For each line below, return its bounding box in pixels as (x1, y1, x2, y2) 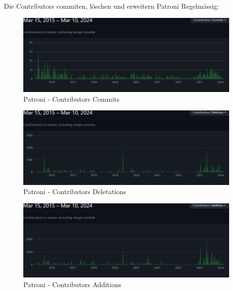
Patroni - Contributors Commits (23, 93, 120, 104)
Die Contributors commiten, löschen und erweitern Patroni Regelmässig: (4, 1, 219, 11)
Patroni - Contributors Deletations (23, 186, 126, 197)
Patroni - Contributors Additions (23, 279, 121, 289)
